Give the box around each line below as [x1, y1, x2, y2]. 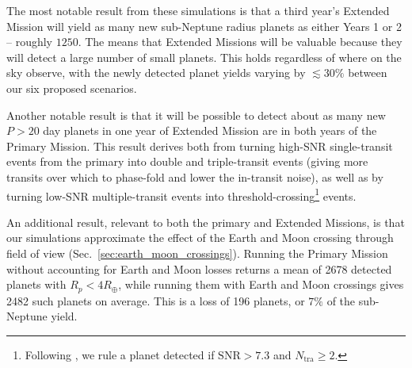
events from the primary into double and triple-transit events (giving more [6, 153, 368, 170]
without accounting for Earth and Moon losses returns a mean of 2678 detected [6, 260, 392, 277]
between [348, 64, 387, 81]
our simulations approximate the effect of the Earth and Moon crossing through [6, 229, 394, 246]
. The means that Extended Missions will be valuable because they [78, 33, 402, 50]
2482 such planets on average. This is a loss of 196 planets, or [6, 292, 305, 309]
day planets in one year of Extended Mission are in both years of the [43, 122, 377, 139]
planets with [6, 276, 67, 293]
